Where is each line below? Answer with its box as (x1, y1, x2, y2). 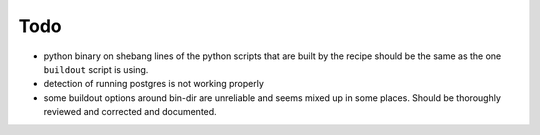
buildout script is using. (43, 63, 149, 75)
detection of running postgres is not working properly (43, 78, 265, 90)
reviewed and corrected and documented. (43, 106, 217, 118)
